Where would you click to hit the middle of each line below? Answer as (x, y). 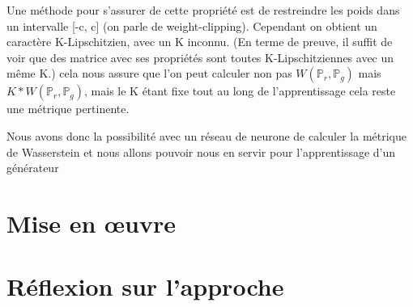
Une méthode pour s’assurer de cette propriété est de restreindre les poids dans (203, 10)
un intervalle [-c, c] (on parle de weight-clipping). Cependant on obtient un (192, 25)
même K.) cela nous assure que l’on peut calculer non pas (149, 73)
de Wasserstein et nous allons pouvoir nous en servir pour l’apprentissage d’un (201, 151)
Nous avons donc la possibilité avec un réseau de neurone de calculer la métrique (207, 135)
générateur (33, 168)
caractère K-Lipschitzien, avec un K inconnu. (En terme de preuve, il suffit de (200, 42)
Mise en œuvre (92, 223)
